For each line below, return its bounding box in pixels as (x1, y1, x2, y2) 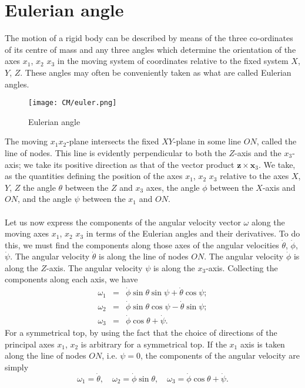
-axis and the (234, 146, 281, 158)
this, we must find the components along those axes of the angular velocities (5, 238, 279, 251)
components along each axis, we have (5, 273, 138, 285)
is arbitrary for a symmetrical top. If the (81, 338, 227, 350)
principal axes (5, 338, 55, 350)
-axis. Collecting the (206, 261, 278, 274)
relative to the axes (220, 170, 289, 182)
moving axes (5, 227, 49, 239)
